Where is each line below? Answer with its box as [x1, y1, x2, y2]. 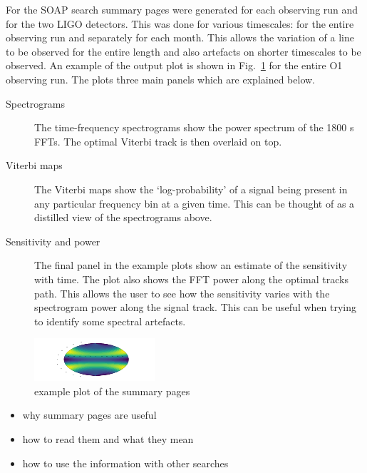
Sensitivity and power [6, 233, 100, 248]
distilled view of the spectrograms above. [34, 210, 212, 225]
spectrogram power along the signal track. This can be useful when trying [34, 300, 357, 315]
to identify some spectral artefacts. [34, 313, 186, 328]
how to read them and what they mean [22, 432, 194, 447]
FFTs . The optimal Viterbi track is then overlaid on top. [34, 133, 282, 148]
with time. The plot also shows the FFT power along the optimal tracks [34, 271, 348, 286]
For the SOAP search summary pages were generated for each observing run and [6, 2, 358, 16]
